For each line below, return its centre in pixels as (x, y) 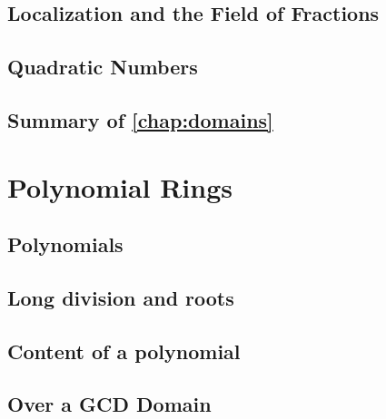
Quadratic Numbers (103, 67)
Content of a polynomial (124, 351)
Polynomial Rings (120, 186)
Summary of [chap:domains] (140, 119)
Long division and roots (121, 297)
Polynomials (65, 244)
